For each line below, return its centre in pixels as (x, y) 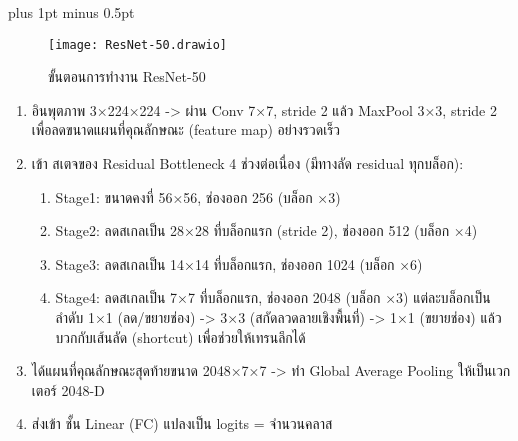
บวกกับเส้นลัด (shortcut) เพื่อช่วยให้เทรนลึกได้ (180, 336)
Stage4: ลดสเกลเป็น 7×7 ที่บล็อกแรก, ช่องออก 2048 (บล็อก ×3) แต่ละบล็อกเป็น (273, 297)
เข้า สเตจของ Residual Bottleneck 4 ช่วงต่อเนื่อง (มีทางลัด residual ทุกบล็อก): (247, 163)
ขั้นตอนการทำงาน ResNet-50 (127, 76)
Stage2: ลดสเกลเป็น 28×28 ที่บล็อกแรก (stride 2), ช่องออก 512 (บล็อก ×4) (266, 230)
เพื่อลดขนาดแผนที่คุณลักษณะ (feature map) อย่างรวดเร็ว (186, 129)
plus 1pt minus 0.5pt (71, 12)
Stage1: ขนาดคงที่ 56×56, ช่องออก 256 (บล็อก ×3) (198, 196)
